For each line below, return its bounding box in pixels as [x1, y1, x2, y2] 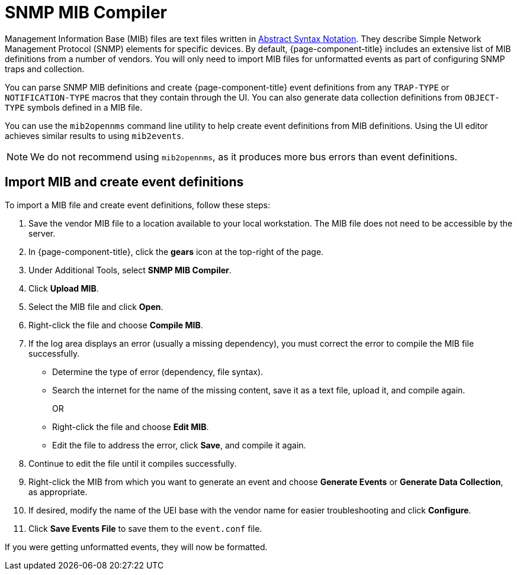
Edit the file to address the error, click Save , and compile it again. [52, 440, 306, 450]
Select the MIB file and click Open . [28, 301, 163, 312]
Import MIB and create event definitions [5, 175, 244, 190]
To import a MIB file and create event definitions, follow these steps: [5, 199, 271, 210]
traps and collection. [5, 63, 85, 74]
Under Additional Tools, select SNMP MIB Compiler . [28, 264, 232, 275]
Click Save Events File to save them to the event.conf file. [28, 523, 262, 534]
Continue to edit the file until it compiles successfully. [28, 458, 237, 469]
